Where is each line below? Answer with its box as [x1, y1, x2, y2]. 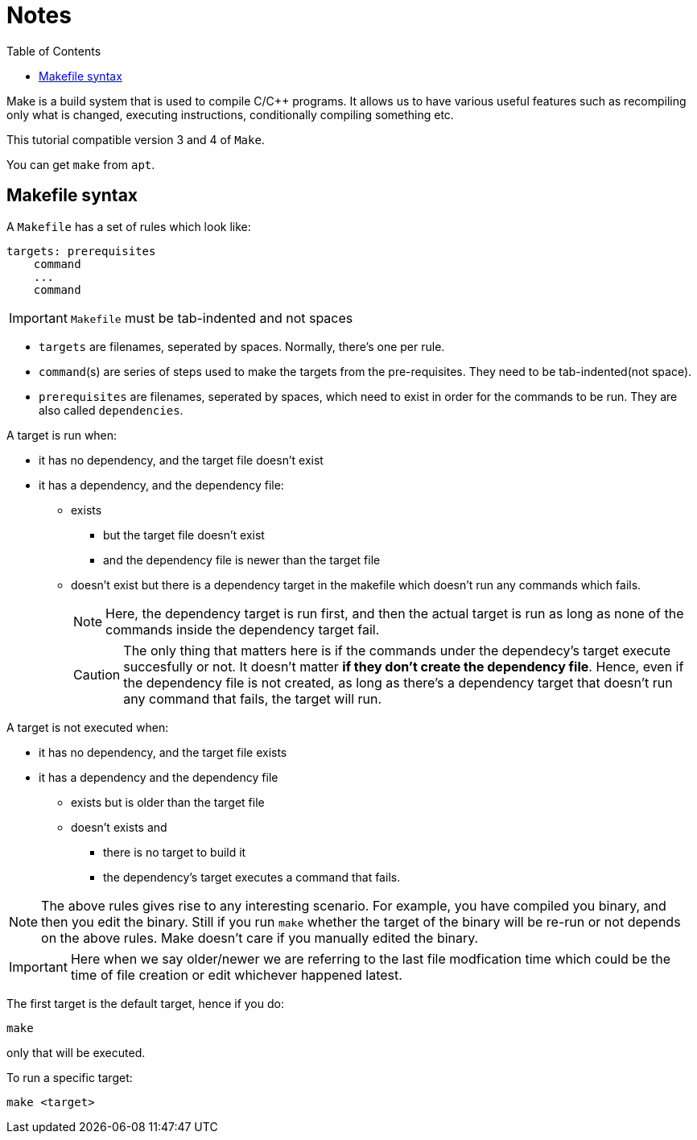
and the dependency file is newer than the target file [103, 552, 381, 567]
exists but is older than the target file [71, 795, 265, 809]
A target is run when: [6, 427, 118, 442]
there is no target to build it [103, 845, 246, 859]
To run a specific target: [6, 1070, 133, 1084]
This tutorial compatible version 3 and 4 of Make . [6, 132, 265, 147]
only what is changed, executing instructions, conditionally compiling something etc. [6, 107, 454, 122]
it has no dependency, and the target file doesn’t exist [39, 452, 324, 467]
